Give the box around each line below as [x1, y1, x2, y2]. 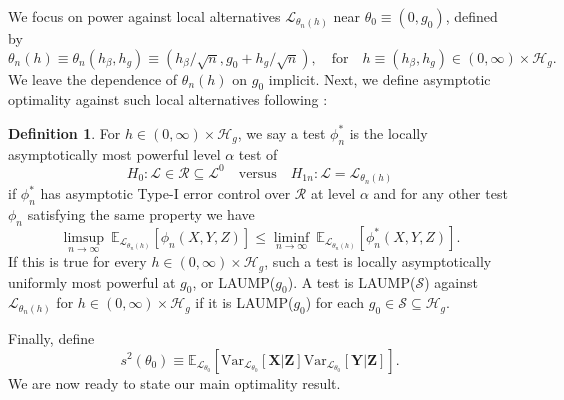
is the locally [349, 122, 428, 143]
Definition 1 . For [8, 122, 121, 143]
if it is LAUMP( [195, 292, 294, 313]
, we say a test [237, 122, 326, 143]
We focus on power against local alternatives [8, 6, 281, 26]
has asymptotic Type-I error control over [40, 183, 291, 204]
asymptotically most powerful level [8, 143, 221, 164]
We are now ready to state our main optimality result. [8, 372, 341, 393]
